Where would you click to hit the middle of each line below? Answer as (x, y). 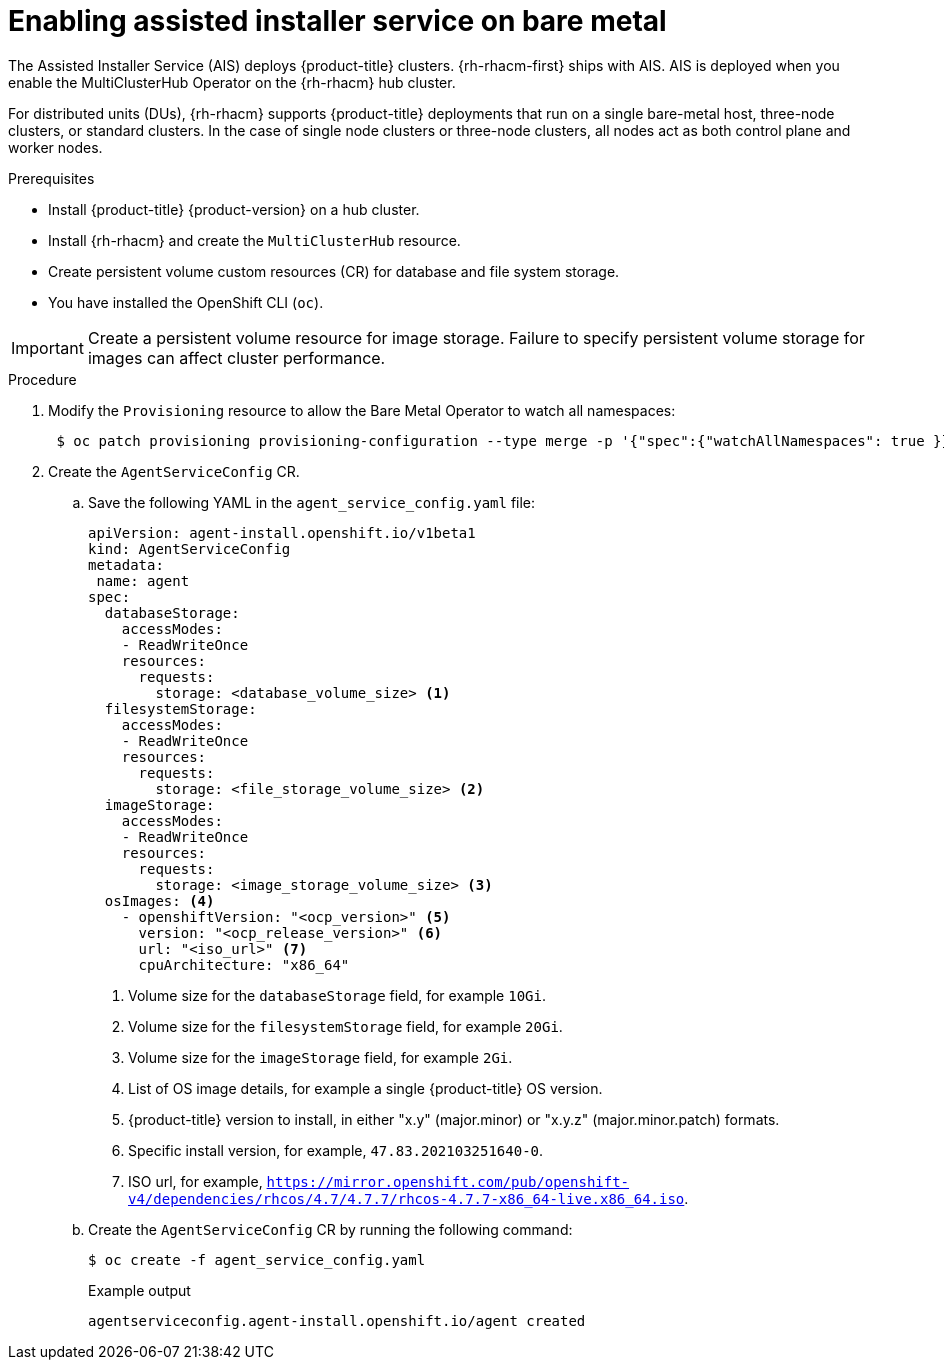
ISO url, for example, (195, 1181)
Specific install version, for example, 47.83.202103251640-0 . (336, 1150)
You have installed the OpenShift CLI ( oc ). (186, 302)
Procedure (42, 379)
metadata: (126, 564)
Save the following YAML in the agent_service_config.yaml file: (312, 502)
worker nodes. (55, 147)
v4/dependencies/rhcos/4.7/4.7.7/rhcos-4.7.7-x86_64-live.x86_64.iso (406, 1198)
